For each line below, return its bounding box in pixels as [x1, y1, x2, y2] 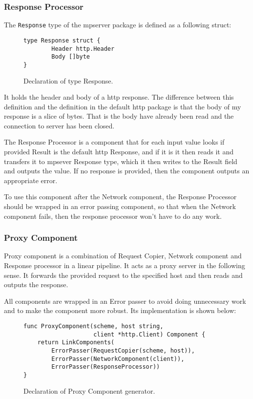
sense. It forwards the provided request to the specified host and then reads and [4, 270, 243, 280]
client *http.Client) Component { [93, 331, 206, 338]
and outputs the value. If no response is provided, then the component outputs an [4, 166, 250, 176]
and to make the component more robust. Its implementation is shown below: [4, 305, 236, 315]
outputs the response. [4, 279, 68, 290]
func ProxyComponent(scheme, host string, [23, 323, 164, 330]
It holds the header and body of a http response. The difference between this [4, 92, 234, 102]
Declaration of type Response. [23, 75, 113, 85]
